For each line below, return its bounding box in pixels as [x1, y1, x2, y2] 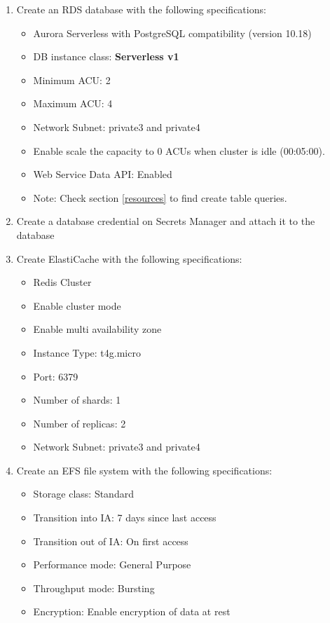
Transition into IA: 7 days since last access [33, 510, 216, 525]
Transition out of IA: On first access [33, 533, 188, 548]
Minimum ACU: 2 [33, 72, 111, 87]
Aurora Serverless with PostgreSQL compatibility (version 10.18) [33, 25, 312, 40]
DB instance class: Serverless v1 [33, 49, 179, 64]
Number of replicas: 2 [33, 416, 126, 430]
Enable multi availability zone [33, 322, 162, 336]
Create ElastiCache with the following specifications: [16, 251, 242, 266]
